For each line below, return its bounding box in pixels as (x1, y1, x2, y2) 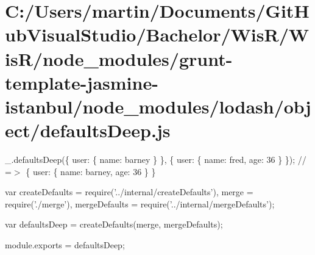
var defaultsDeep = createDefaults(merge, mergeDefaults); (5, 218, 223, 231)
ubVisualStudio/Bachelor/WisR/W (5, 22, 310, 47)
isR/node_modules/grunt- (5, 46, 233, 71)
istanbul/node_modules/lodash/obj (5, 93, 311, 118)
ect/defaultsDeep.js (5, 118, 171, 143)
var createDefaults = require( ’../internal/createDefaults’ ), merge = (5, 185, 253, 198)
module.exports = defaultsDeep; (5, 239, 125, 251)
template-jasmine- (5, 70, 158, 95)
